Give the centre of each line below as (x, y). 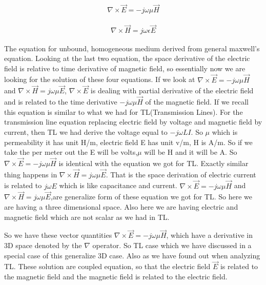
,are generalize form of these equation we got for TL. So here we (151, 197)
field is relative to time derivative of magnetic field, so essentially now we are (125, 68)
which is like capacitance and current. (118, 185)
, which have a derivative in (209, 235)
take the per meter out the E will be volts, (71, 152)
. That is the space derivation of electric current (181, 174)
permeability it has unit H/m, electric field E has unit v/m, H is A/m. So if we (128, 142)
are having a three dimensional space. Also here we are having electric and (121, 206)
